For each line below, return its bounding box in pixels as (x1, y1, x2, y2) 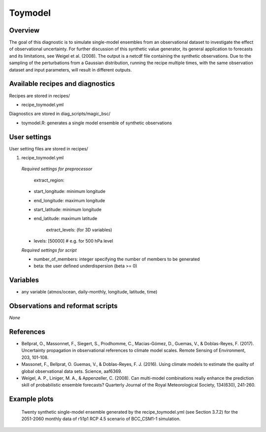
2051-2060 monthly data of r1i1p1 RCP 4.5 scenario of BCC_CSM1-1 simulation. (21, 416, 181, 422)
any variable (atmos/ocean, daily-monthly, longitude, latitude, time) (21, 289, 158, 295)
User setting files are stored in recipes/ (9, 145, 88, 151)
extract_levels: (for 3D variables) (46, 227, 112, 233)
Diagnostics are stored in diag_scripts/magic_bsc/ (9, 111, 111, 117)
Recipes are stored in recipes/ (9, 93, 70, 99)
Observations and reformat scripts (9, 302, 118, 310)
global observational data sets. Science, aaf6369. (21, 368, 123, 374)
